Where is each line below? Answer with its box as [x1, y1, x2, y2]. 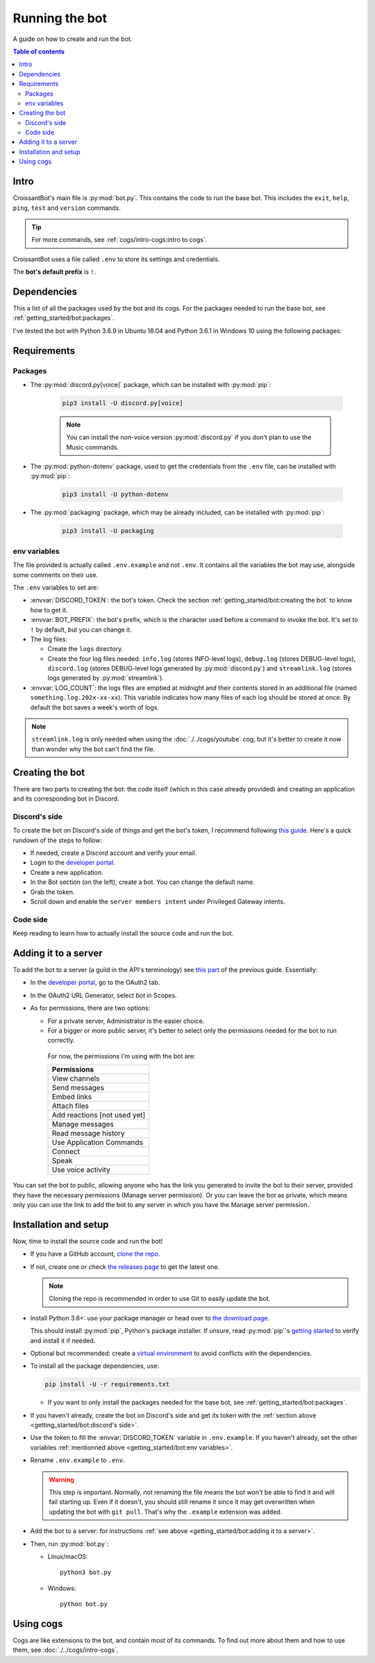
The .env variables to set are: [12, 583, 99, 591]
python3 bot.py [60, 1568, 112, 1577]
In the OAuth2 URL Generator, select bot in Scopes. [30, 991, 177, 999]
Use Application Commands [51, 1138, 144, 1147]
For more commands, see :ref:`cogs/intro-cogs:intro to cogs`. [31, 236, 208, 244]
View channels [51, 1074, 100, 1083]
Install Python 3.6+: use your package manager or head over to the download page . [30, 1313, 270, 1322]
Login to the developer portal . [30, 858, 115, 867]
